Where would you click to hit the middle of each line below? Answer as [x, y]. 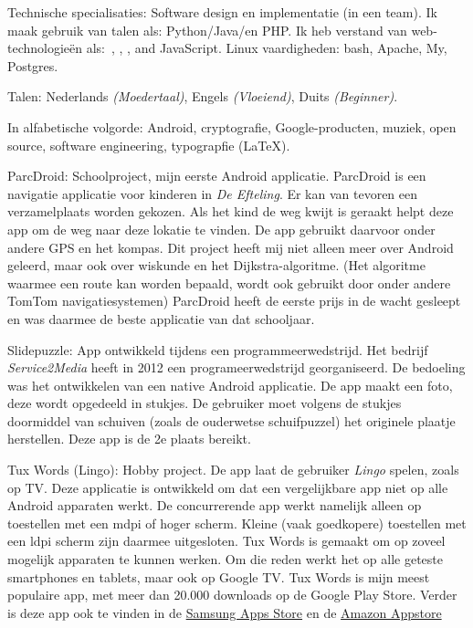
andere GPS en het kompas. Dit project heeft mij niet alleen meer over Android [231, 247]
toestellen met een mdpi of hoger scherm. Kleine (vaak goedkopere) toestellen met [237, 523]
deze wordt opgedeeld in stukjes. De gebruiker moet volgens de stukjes [205, 403]
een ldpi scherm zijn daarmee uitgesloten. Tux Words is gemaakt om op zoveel [226, 541]
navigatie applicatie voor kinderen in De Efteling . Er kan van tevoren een [213, 193]
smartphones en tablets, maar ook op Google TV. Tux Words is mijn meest [219, 576]
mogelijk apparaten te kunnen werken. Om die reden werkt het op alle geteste [225, 559]
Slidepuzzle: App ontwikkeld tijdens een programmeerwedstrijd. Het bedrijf [218, 349]
